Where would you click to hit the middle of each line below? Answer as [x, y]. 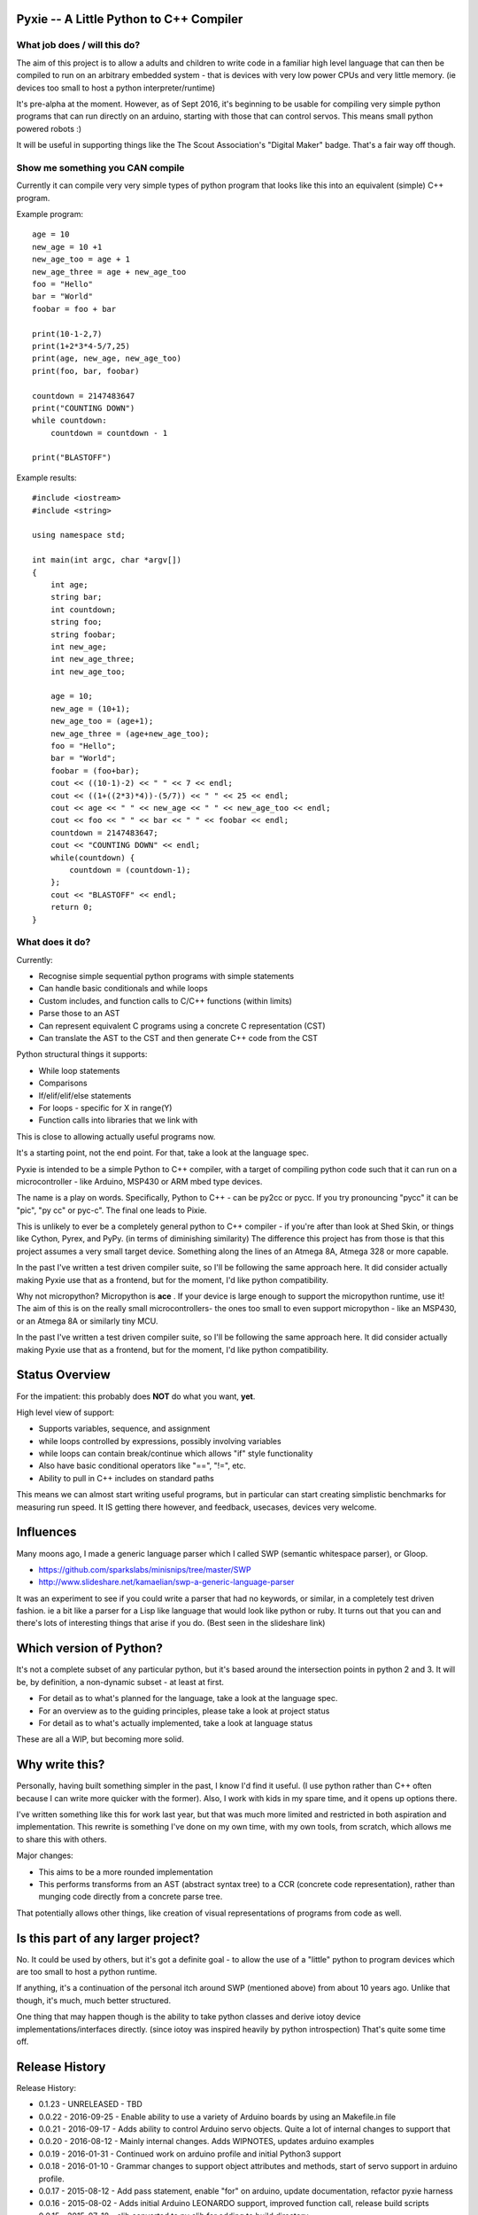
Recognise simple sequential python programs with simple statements [166, 976]
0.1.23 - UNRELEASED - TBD [91, 2104]
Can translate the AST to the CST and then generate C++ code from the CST [178, 1038]
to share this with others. [62, 1839]
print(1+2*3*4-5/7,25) [81, 346]
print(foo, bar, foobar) [86, 371]
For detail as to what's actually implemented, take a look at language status [176, 1722]
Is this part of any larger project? [108, 1938]
